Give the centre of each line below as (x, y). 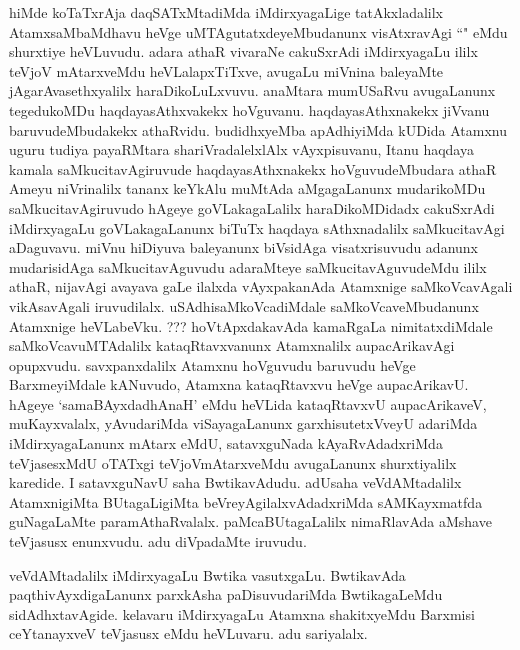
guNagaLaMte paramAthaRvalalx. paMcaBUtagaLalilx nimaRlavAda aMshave (250, 521)
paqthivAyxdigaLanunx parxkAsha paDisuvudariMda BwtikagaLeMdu (226, 594)
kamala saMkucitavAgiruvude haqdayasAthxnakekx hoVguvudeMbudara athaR (253, 168)
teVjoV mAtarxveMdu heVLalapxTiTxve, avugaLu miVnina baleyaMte (226, 70)
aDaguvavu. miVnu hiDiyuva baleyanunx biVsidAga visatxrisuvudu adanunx (243, 247)
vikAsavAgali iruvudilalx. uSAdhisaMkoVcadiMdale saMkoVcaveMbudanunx (244, 305)
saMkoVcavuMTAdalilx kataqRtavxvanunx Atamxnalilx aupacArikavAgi (232, 345)
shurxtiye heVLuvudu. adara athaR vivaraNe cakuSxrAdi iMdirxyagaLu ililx (243, 51)
